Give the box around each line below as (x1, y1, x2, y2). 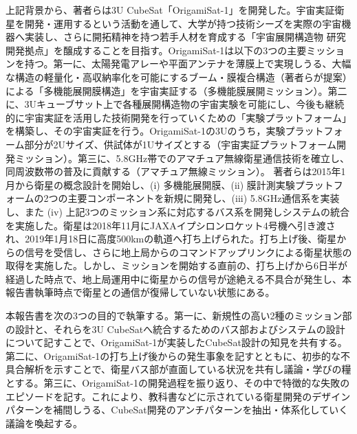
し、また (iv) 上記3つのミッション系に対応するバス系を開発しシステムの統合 (6, 204, 350, 218)
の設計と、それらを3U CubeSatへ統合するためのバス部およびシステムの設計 (6, 321, 345, 336)
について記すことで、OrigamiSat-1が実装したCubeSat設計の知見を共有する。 (6, 335, 347, 350)
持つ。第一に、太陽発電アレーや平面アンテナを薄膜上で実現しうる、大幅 (24, 56, 351, 71)
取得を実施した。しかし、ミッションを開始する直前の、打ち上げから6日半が (6, 258, 347, 273)
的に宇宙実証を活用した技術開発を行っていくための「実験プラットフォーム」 (6, 110, 351, 124)
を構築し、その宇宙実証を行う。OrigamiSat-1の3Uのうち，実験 (6, 124, 285, 138)
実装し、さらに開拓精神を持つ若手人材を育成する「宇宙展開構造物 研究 (24, 30, 346, 44)
